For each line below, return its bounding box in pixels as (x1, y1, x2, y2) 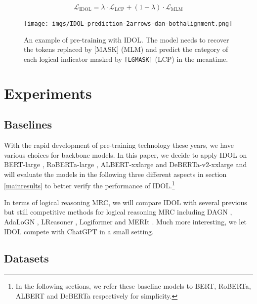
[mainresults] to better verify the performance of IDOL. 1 (4, 179, 175, 191)
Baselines (4, 117, 52, 132)
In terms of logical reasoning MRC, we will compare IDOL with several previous (4, 197, 247, 207)
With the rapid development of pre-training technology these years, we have (4, 140, 234, 150)
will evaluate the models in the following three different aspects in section (4, 169, 227, 179)
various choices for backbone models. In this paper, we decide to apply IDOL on (4, 149, 247, 160)
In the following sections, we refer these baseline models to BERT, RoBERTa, (15, 281, 251, 291)
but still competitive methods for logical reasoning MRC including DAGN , (4, 207, 232, 217)
